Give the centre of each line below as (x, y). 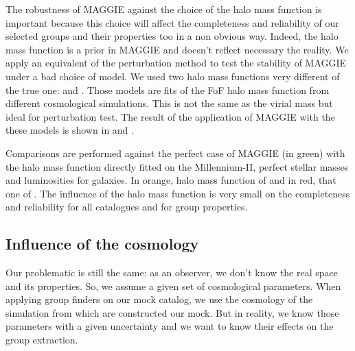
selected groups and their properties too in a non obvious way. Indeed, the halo (172, 36)
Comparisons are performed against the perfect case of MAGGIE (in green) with (175, 153)
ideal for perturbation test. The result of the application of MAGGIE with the (170, 116)
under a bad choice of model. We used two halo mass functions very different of (173, 76)
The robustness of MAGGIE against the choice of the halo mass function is (164, 9)
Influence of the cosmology (102, 244)
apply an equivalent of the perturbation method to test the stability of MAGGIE (176, 63)
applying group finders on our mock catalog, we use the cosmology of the (159, 299)
